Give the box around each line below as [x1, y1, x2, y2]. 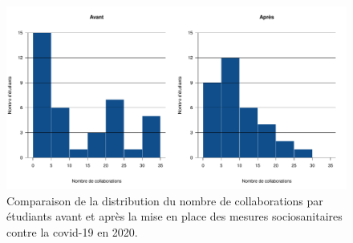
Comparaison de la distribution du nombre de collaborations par [6, 192, 323, 209]
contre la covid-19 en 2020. [6, 223, 138, 240]
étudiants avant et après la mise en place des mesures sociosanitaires [6, 208, 343, 225]
